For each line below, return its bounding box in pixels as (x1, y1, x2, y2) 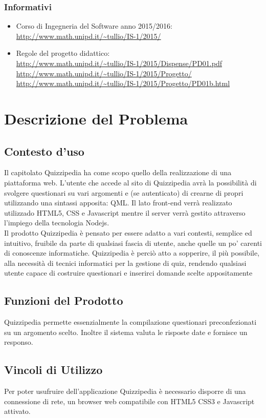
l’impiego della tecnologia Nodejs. (4, 217, 109, 228)
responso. (4, 337, 33, 347)
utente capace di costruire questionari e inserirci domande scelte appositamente (4, 267, 253, 278)
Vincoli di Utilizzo (4, 362, 103, 378)
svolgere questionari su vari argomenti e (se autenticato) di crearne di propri (4, 187, 243, 198)
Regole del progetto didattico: (16, 48, 110, 58)
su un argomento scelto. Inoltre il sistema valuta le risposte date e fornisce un (4, 326, 248, 337)
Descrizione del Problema (4, 108, 188, 129)
